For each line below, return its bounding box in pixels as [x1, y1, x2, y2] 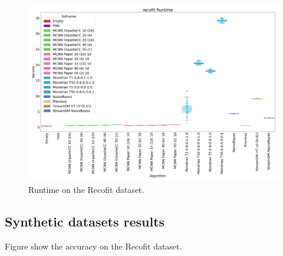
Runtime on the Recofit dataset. [28, 183, 144, 195]
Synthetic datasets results [5, 212, 165, 230]
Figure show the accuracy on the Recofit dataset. [5, 239, 182, 252]
